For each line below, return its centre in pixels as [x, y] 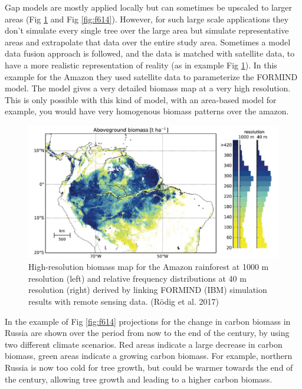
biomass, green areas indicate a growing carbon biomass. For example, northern [149, 356]
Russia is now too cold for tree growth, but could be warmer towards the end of [149, 367]
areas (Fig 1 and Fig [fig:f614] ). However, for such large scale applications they [147, 19]
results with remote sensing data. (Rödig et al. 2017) [124, 301]
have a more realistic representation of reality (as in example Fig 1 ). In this [141, 65]
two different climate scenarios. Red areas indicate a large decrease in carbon [144, 344]
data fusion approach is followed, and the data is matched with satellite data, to [150, 53]
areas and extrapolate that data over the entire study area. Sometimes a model [148, 42]
